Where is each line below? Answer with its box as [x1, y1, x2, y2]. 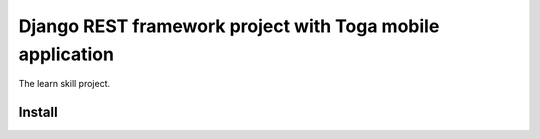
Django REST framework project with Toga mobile [18, 15, 440, 37]
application [18, 43, 115, 65]
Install [18, 104, 59, 121]
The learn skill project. [18, 78, 111, 90]
